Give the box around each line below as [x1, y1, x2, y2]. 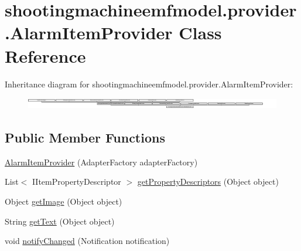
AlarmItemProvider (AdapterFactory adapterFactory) [5, 155, 198, 168]
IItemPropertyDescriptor [32, 175, 121, 188]
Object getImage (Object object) [5, 195, 122, 207]
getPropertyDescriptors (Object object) [137, 175, 279, 188]
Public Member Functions [5, 128, 165, 146]
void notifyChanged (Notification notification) [5, 235, 170, 247]
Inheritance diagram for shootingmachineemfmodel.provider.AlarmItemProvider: [5, 77, 293, 90]
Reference [5, 43, 86, 67]
